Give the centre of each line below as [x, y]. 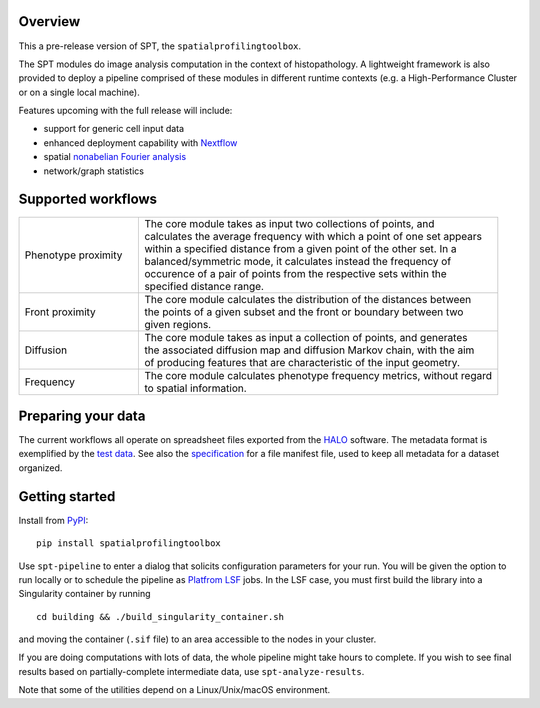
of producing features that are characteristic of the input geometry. [302, 362]
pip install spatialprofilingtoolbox [129, 543]
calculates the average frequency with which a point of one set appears [313, 236]
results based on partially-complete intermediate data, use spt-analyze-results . [191, 671]
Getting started [67, 496]
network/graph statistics [94, 171]
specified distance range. [204, 286]
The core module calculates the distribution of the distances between [308, 299]
